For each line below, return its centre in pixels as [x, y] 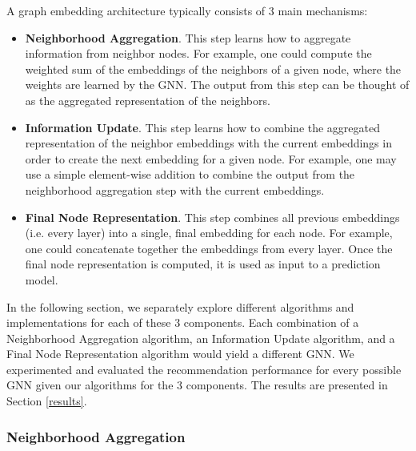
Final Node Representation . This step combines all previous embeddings [212, 217]
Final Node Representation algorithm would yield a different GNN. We [180, 354]
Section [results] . [47, 401]
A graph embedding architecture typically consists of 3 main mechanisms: [187, 10]
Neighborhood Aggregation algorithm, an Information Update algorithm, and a [201, 338]
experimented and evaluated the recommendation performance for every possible [204, 369]
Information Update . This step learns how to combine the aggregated [203, 127]
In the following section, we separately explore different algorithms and [180, 306]
